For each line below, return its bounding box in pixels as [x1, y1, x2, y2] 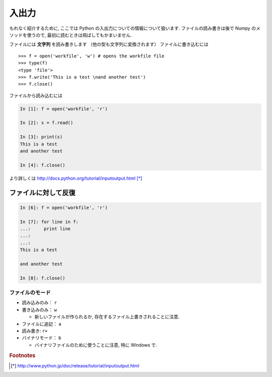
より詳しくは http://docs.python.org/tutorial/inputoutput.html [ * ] [9, 175, 143, 181]
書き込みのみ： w [22, 307, 57, 313]
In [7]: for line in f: [20, 219, 79, 224]
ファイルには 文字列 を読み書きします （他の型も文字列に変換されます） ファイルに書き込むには [9, 41, 209, 47]
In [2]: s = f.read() [20, 120, 74, 126]
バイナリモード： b [22, 335, 61, 341]
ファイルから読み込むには [9, 92, 62, 98]
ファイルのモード [9, 289, 51, 296]
